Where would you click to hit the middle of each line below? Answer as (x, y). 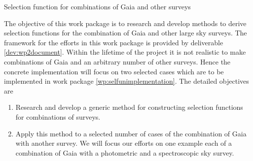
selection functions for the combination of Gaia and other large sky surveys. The (126, 33)
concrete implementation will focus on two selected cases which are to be (114, 71)
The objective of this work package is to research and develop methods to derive (125, 23)
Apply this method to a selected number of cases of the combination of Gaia (131, 133)
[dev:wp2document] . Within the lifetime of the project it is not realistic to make (125, 52)
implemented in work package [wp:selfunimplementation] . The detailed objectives (126, 81)
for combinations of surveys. (58, 116)
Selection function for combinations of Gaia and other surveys (97, 6)
